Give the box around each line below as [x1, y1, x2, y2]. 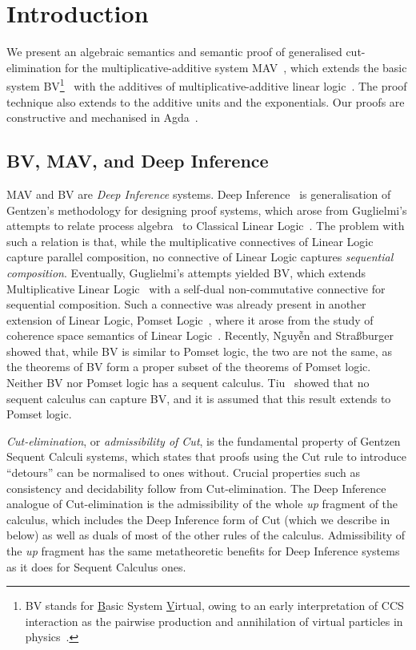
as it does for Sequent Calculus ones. [6, 558, 186, 575]
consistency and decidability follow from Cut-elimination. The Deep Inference [6, 479, 386, 496]
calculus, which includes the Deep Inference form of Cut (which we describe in [6, 511, 390, 527]
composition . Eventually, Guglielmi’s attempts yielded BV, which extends [6, 264, 366, 281]
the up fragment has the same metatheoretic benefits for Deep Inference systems [6, 543, 400, 559]
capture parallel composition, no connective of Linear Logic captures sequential [6, 248, 394, 265]
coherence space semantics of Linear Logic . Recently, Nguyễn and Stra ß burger [6, 327, 394, 344]
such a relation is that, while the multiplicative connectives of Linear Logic [6, 232, 374, 249]
